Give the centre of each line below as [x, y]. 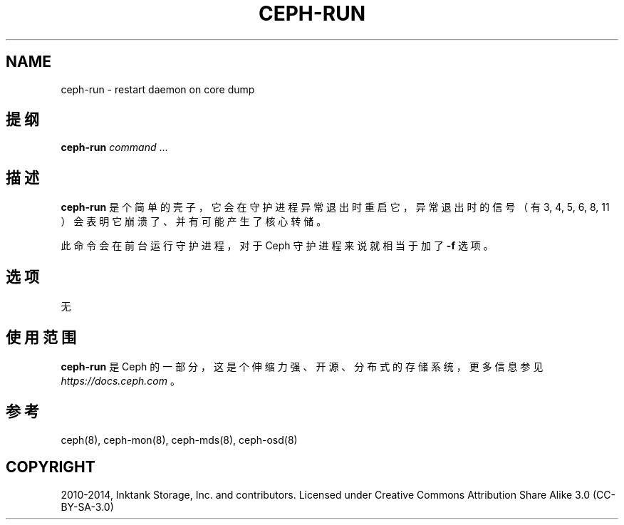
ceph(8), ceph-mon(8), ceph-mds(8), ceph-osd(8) [179, 440]
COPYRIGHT [51, 467]
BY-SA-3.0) [87, 506]
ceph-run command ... [114, 147]
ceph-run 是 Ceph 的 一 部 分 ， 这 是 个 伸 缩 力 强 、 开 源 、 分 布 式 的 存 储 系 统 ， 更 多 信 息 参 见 [302, 366]
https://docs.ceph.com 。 [120, 380]
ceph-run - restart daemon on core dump [158, 89]
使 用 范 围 [41, 337]
